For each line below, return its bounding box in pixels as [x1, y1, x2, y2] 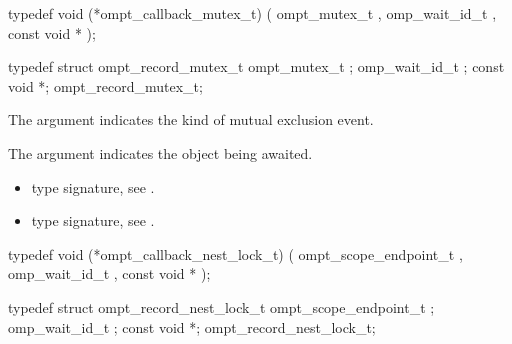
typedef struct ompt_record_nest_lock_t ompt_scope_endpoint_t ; [8, 296, 435, 317]
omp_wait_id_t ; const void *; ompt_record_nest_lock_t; [8, 316, 376, 337]
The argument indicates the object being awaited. [8, 142, 313, 163]
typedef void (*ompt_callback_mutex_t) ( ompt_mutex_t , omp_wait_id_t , [8, 3, 497, 23]
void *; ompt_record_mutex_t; [8, 75, 203, 96]
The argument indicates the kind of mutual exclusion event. [8, 109, 374, 130]
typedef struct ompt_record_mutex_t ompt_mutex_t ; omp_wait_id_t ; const [8, 56, 505, 77]
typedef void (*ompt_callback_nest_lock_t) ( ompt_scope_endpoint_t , [8, 243, 463, 264]
